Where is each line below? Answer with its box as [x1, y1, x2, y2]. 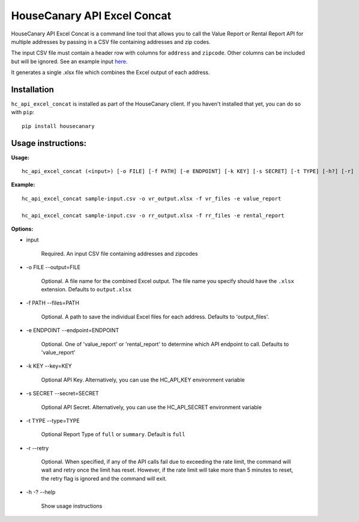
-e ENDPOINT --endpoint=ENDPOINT [26, 327, 119, 334]
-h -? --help [26, 488, 56, 496]
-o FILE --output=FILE [26, 264, 81, 271]
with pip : [11, 109, 34, 116]
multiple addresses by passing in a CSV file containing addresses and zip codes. [11, 38, 211, 45]
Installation [11, 84, 54, 94]
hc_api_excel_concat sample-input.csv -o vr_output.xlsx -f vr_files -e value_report [22, 195, 282, 202]
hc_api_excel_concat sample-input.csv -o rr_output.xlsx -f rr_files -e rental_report [22, 212, 285, 219]
